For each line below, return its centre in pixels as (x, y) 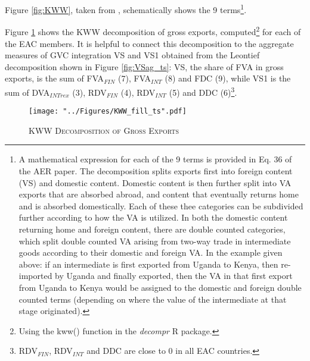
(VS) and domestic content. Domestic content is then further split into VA (155, 182)
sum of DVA (27, 92)
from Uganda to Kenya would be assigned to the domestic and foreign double (160, 287)
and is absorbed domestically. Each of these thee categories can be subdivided (161, 205)
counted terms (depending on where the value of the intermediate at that (153, 299)
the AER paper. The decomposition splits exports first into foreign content (156, 170)
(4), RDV (138, 92)
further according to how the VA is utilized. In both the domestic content (153, 217)
